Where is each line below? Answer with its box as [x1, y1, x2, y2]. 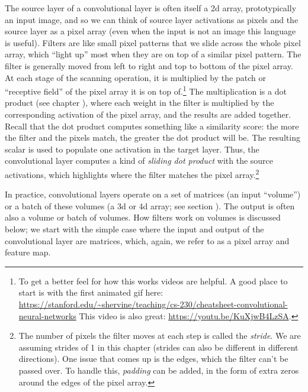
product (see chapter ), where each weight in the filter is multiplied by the [5, 96, 274, 109]
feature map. [5, 246, 51, 258]
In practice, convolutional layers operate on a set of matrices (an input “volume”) [5, 188, 301, 200]
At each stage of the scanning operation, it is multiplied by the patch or [5, 71, 266, 83]
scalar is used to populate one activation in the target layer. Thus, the [5, 142, 259, 155]
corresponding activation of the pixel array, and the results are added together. [5, 108, 291, 120]
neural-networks [18, 309, 76, 322]
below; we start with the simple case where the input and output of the [5, 223, 264, 235]
